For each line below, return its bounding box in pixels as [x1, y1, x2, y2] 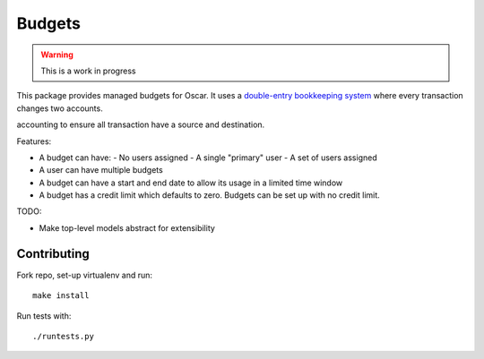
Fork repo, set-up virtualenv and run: [16, 269, 152, 280]
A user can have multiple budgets [39, 165, 163, 175]
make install [32, 291, 90, 301]
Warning [40, 49, 73, 60]
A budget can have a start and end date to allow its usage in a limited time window [39, 177, 343, 188]
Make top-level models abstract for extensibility [39, 222, 215, 233]
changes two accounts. [16, 103, 103, 114]
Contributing [16, 246, 90, 261]
